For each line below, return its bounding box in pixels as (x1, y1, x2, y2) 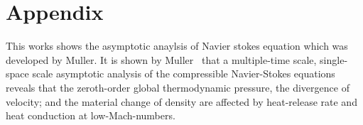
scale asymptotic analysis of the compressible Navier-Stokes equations (32, 66, 335, 81)
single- (320, 52, 348, 67)
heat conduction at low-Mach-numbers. (6, 108, 175, 123)
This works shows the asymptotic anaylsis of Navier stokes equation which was (6, 38, 348, 53)
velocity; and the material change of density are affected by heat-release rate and (6, 94, 357, 109)
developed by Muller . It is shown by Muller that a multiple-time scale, (6, 52, 317, 67)
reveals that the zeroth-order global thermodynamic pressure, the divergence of (6, 80, 350, 94)
